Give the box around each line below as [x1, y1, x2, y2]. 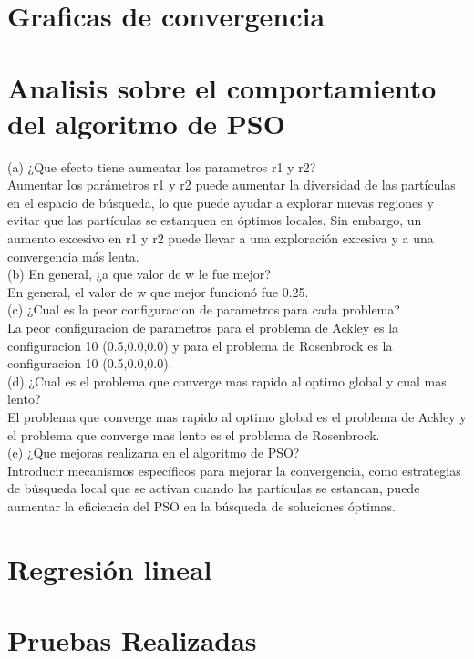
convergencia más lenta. [7, 246, 139, 265]
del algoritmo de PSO [7, 104, 285, 141]
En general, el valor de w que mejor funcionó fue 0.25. [7, 282, 309, 301]
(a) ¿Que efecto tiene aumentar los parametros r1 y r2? [7, 157, 316, 176]
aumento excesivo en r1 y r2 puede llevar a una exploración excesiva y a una [7, 229, 434, 248]
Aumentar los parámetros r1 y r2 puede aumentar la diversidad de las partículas [7, 175, 456, 194]
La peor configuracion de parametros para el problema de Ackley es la [7, 318, 399, 337]
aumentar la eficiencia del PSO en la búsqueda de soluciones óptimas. [7, 496, 396, 515]
